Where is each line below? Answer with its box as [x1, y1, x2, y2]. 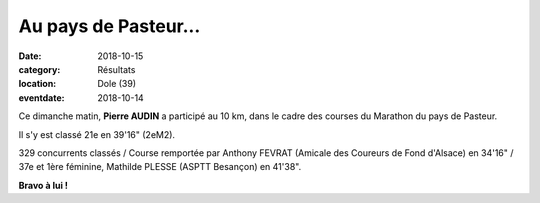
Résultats [97, 63, 136, 75]
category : [18, 63, 61, 75]
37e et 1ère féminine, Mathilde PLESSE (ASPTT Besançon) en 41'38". [18, 161, 302, 173]
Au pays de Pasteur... [18, 15, 201, 37]
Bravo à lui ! [18, 179, 69, 191]
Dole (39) [97, 78, 137, 90]
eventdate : [18, 91, 65, 104]
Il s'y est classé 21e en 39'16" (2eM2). [18, 128, 175, 140]
